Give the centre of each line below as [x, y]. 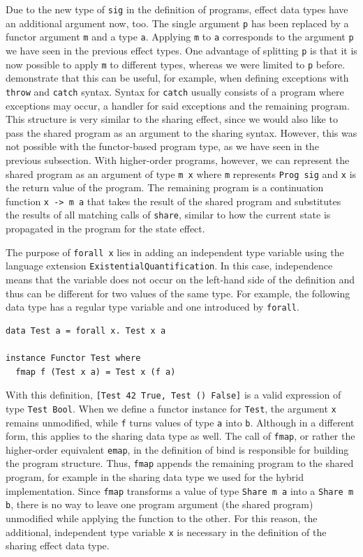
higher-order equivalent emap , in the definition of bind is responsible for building [177, 449]
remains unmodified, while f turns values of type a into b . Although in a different [180, 422]
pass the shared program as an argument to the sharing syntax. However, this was [181, 132]
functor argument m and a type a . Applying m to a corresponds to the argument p [180, 37]
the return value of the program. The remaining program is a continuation [165, 187]
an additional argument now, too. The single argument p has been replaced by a [177, 23]
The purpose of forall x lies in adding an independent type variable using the [175, 252]
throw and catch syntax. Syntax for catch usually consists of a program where [175, 91]
